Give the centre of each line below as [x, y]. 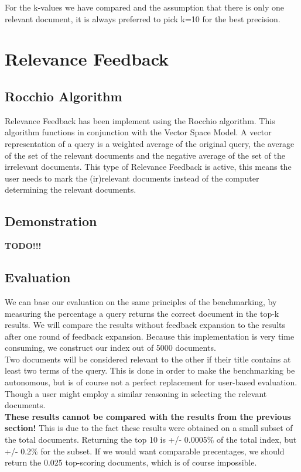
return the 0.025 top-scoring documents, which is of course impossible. [131, 462]
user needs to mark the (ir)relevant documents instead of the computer [132, 178]
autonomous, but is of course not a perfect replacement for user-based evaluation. [151, 382]
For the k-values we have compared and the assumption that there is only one [144, 7]
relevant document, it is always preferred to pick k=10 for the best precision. [143, 18]
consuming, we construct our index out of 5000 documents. [110, 348]
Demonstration [51, 221]
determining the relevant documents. [71, 189]
